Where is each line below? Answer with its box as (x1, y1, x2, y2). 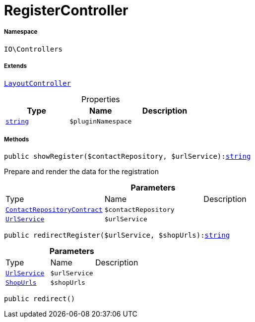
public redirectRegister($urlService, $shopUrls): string (4, 231, 230, 240)
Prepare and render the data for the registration (4, 167, 159, 176)
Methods (4, 135, 29, 143)
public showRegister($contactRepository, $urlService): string (4, 152, 251, 161)
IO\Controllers (4, 45, 63, 53)
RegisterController (4, 2, 128, 19)
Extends (4, 63, 27, 70)
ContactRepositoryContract (5, 206, 103, 214)
